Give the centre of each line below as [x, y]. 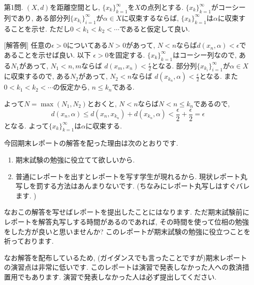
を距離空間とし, [75, 7]
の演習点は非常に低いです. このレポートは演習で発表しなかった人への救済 [123, 267]
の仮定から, [71, 87]
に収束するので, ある [37, 76]
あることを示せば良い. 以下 [48, 54]
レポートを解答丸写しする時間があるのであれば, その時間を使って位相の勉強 [127, 221]
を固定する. [127, 54]
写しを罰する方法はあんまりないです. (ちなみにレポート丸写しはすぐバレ [133, 186]
